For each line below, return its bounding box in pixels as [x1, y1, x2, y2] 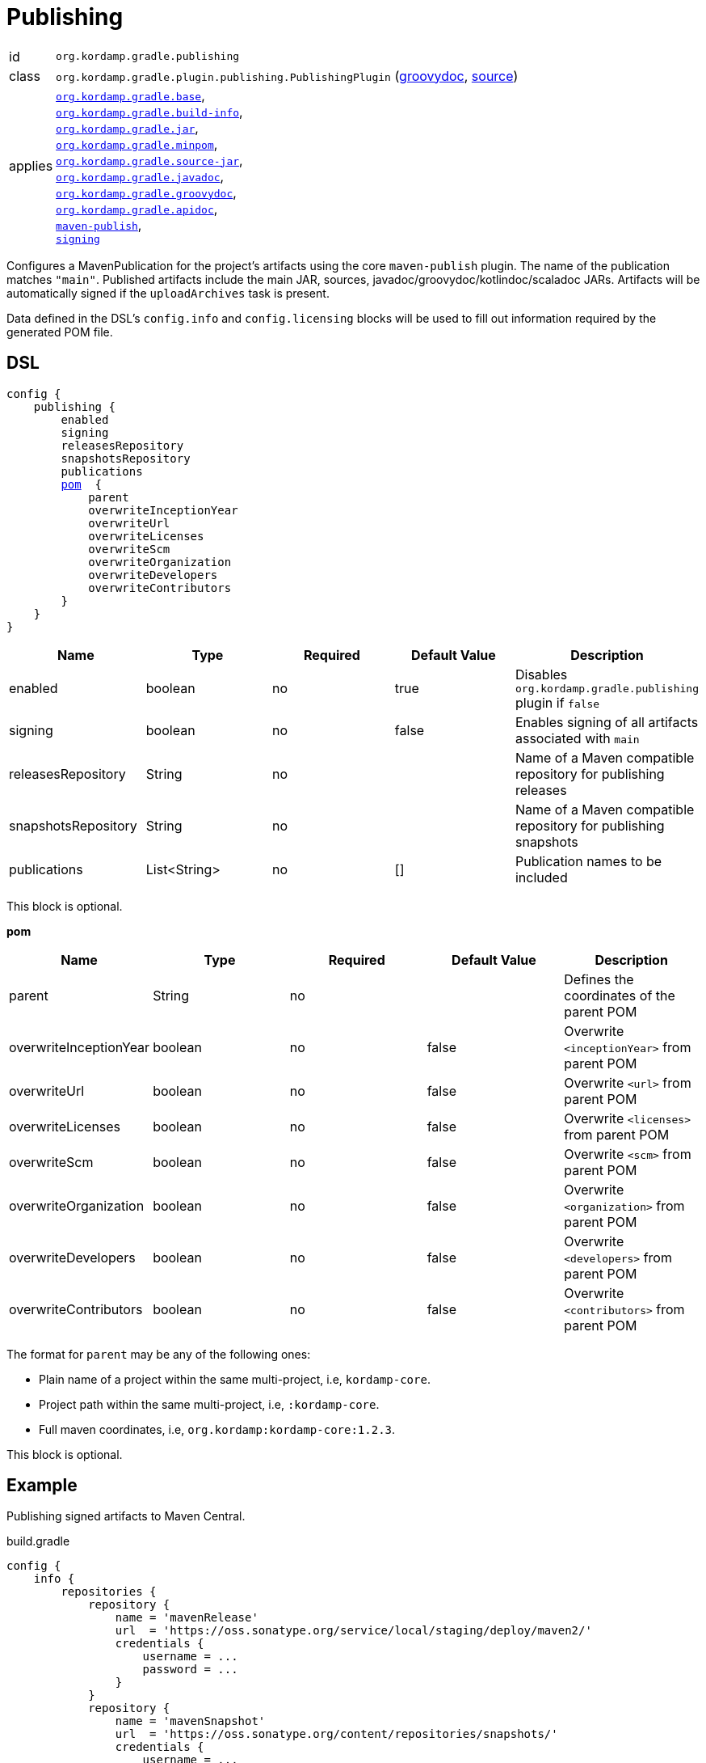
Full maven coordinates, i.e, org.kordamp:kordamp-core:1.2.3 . [39, 1422, 396, 1436]
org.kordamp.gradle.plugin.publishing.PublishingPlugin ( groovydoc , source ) [56, 67, 519, 84]
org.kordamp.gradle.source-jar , [56, 151, 243, 168]
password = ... [142, 1663, 238, 1676]
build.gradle [6, 1534, 70, 1549]
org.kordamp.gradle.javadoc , [56, 167, 225, 184]
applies [9, 158, 53, 175]
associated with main [515, 729, 640, 746]
